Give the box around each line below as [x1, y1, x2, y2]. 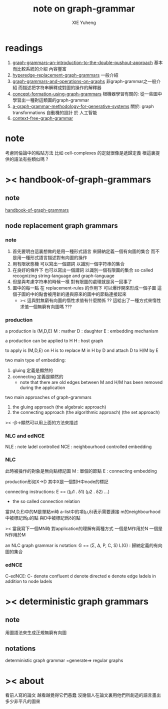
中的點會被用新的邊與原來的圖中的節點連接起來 [29, 291, 126, 297]
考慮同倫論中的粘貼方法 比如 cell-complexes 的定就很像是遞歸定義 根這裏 [5, 149, 156, 155]
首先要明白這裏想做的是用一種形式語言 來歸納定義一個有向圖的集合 [12, 248, 150, 254]
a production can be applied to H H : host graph [5, 337, 103, 343]
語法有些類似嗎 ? [13, 156, 48, 162]
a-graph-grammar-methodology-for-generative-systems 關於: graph [12, 103, 154, 109]
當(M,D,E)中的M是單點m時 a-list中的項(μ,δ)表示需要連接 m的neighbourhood [5, 508, 161, 515]
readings [5, 42, 43, 53]
